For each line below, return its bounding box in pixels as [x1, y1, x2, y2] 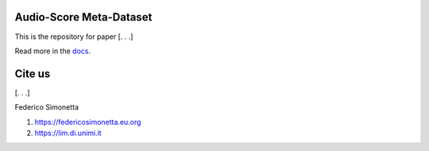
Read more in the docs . [14, 46, 91, 56]
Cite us [14, 67, 51, 80]
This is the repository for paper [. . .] [14, 32, 133, 41]
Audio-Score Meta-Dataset [14, 10, 153, 24]
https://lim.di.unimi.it [34, 128, 102, 137]
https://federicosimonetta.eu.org [34, 117, 141, 126]
